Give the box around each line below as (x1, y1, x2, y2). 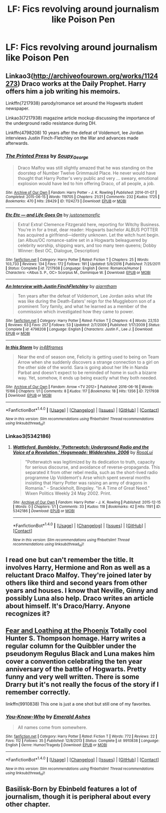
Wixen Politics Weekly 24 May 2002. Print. (25, 490, 111, 496)
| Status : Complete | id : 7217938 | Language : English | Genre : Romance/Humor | (5, 266, 142, 271)
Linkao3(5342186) (5, 433, 51, 440)
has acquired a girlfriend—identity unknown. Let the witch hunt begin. (17, 232, 160, 237)
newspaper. (5, 105, 30, 111)
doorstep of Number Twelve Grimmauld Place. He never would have (17, 170, 156, 176)
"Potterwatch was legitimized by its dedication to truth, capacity (25, 459, 155, 465)
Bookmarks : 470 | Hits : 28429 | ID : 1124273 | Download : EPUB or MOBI (5, 199, 127, 203)
